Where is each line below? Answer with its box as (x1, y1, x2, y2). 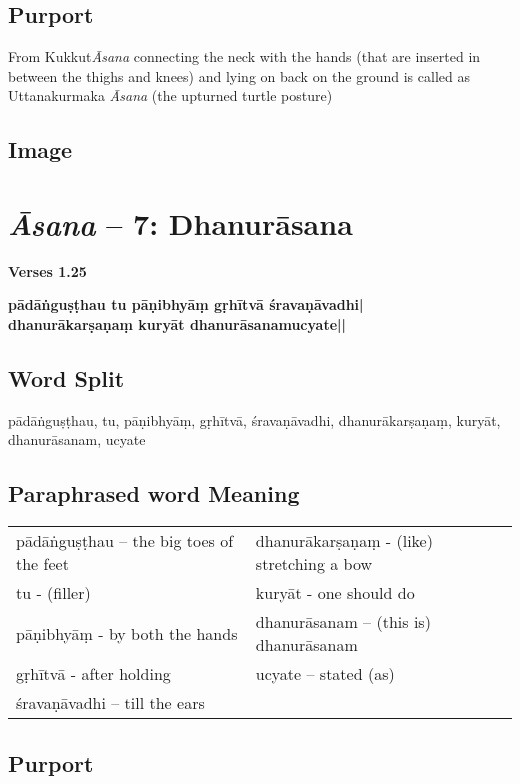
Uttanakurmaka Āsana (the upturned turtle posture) (8, 85, 333, 106)
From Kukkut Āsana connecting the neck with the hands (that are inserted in (8, 46, 481, 67)
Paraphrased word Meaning (8, 478, 300, 509)
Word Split (8, 363, 125, 394)
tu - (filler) (16, 581, 91, 605)
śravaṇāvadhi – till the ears (16, 691, 205, 715)
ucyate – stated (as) (255, 662, 395, 686)
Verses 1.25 (8, 260, 87, 281)
